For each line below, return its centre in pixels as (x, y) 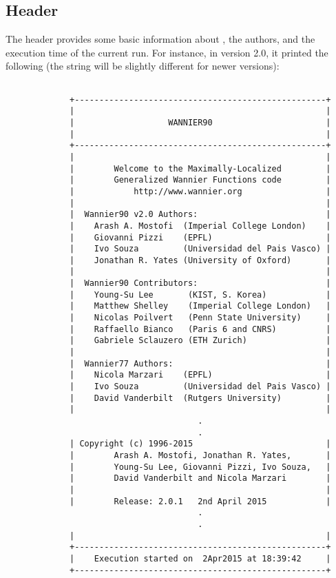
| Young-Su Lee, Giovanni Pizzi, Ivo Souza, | (200, 467)
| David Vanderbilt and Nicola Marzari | (200, 478)
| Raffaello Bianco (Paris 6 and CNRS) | (200, 329)
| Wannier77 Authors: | (200, 363)
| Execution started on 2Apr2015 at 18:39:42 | (200, 558)
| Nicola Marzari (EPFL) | (200, 375)
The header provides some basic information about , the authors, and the (160, 39)
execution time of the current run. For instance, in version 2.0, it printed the (167, 52)
